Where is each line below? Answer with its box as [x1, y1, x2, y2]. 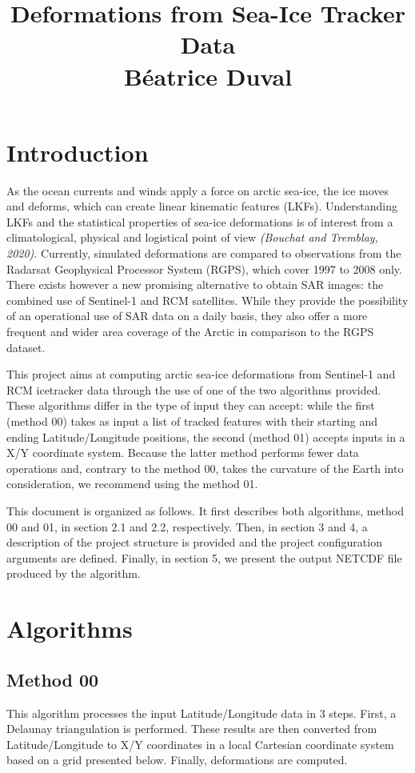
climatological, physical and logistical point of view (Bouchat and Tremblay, [6, 229, 378, 246]
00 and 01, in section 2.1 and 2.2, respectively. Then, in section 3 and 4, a [6, 518, 368, 535]
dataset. [6, 338, 46, 355]
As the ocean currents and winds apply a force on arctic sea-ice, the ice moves [6, 182, 389, 198]
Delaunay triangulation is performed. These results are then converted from [6, 720, 377, 737]
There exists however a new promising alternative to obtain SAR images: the [6, 276, 384, 293]
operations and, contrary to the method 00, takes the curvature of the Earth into [6, 459, 404, 476]
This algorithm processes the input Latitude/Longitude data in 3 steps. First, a [6, 704, 397, 721]
